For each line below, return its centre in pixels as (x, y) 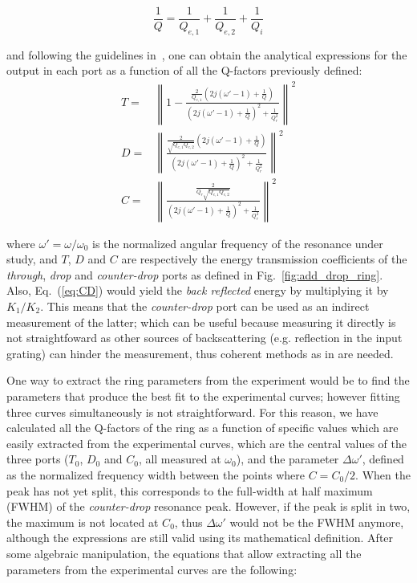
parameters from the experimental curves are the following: (152, 569)
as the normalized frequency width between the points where (156, 474)
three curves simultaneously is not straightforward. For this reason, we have (192, 412)
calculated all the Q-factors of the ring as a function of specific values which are (202, 428)
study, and (32, 259)
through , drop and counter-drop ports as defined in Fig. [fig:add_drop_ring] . (195, 274)
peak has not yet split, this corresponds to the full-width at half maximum (190, 490)
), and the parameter (287, 459)
